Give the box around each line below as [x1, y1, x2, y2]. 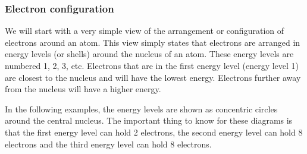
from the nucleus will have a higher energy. [5, 83, 161, 95]
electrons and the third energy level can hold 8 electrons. [5, 137, 212, 150]
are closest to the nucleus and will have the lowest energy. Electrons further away [5, 71, 301, 83]
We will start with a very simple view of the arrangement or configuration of [5, 24, 284, 37]
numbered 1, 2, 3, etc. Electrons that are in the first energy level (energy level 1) [5, 59, 299, 71]
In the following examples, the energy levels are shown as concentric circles [5, 102, 278, 115]
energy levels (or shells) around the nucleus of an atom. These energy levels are [5, 48, 294, 60]
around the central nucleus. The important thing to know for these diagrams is [5, 114, 293, 127]
